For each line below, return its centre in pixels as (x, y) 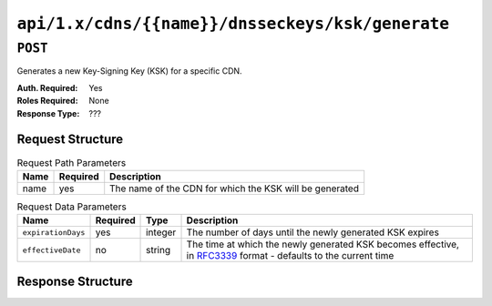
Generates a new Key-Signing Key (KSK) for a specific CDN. (129, 71)
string (159, 250)
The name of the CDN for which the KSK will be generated (235, 189)
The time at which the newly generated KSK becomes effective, (323, 244)
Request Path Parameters (72, 162)
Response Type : (48, 113)
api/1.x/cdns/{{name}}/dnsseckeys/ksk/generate (233, 24)
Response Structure (75, 281)
